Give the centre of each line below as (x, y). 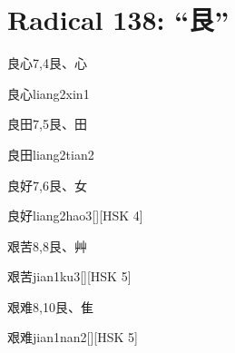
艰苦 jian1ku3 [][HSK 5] (69, 276)
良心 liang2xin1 (49, 93)
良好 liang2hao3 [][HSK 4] (75, 216)
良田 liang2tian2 (51, 154)
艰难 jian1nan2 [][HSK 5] (73, 337)
